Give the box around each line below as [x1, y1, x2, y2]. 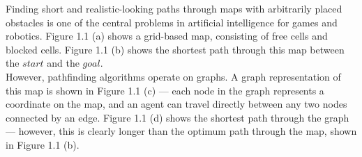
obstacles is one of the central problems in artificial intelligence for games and [6, 15, 338, 29]
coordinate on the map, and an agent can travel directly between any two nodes [6, 97, 347, 111]
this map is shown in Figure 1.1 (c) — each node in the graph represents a [6, 83, 324, 97]
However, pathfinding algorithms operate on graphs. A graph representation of [6, 69, 341, 83]
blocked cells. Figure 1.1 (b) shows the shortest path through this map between [6, 42, 345, 56]
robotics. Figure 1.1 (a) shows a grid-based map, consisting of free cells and [6, 28, 328, 43]
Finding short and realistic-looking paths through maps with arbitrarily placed [6, 1, 342, 15]
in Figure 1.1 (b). [6, 137, 80, 151]
